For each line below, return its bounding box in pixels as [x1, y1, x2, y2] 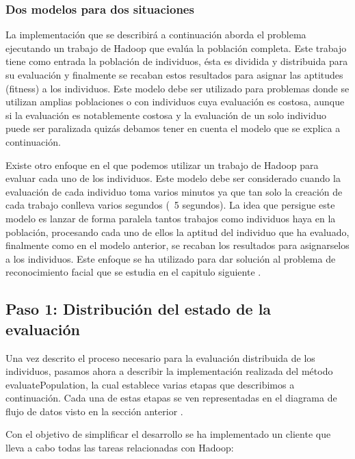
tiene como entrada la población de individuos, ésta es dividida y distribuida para [5, 54, 348, 68]
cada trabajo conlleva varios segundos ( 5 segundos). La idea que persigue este [5, 198, 335, 212]
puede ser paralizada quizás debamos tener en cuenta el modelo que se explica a [5, 121, 341, 135]
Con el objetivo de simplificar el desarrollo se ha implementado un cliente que [5, 427, 331, 441]
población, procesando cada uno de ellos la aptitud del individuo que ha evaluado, [5, 224, 350, 239]
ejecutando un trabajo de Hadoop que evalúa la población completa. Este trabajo [5, 40, 347, 55]
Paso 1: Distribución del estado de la [5, 298, 272, 319]
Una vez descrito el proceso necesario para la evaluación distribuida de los [5, 350, 315, 365]
